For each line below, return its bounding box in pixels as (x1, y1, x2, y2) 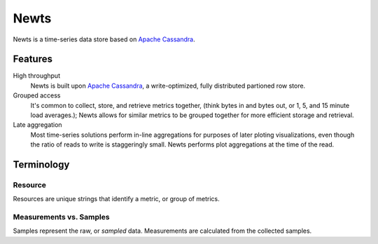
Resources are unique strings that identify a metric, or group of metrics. (13, 195, 220, 203)
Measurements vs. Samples (13, 212, 110, 222)
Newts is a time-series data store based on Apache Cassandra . (13, 35, 195, 43)
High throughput (13, 72, 61, 80)
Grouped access (13, 91, 61, 100)
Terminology (13, 158, 70, 170)
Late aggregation (13, 121, 62, 129)
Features (13, 53, 52, 65)
